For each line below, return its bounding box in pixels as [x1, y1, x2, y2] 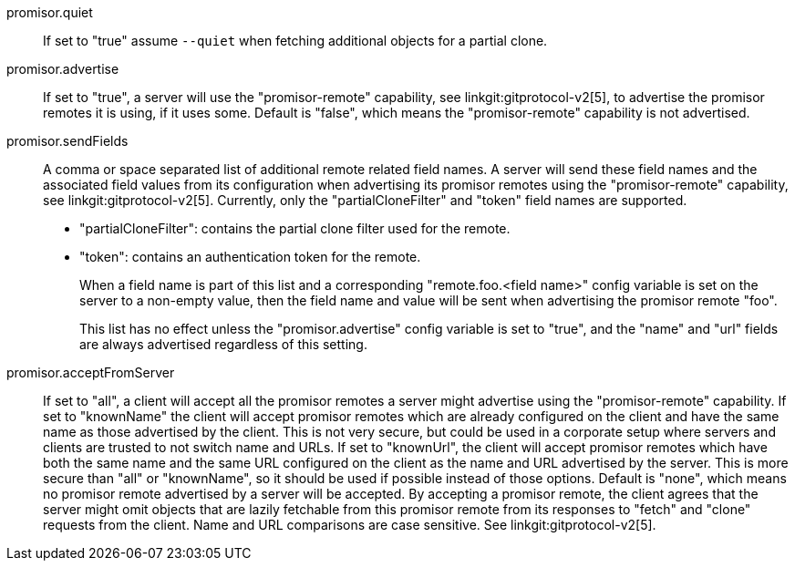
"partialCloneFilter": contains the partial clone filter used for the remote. [79, 221, 511, 236]
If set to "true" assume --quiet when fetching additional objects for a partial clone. [43, 33, 548, 48]
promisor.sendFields [6, 133, 129, 149]
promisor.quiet [6, 5, 93, 20]
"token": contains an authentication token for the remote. [79, 249, 421, 264]
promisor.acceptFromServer [6, 365, 175, 380]
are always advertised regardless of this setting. [79, 336, 367, 352]
